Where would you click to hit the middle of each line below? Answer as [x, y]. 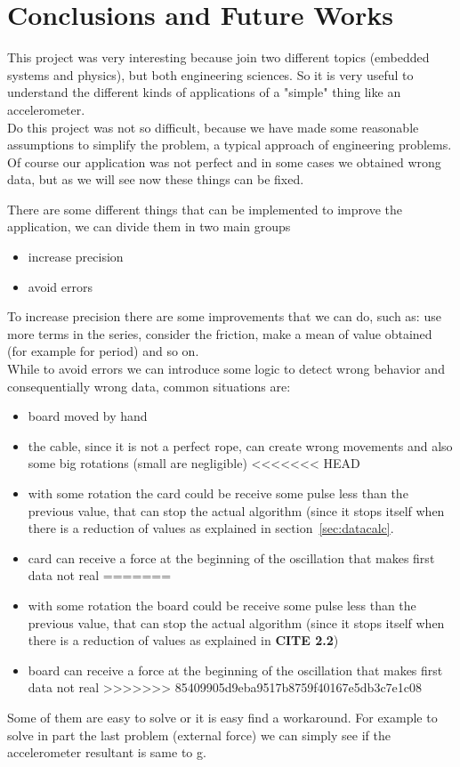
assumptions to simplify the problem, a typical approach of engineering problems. [230, 145]
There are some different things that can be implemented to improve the [205, 209]
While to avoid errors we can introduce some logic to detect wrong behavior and [226, 369]
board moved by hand [88, 416]
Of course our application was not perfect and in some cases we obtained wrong [224, 161]
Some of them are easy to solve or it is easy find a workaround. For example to [222, 717]
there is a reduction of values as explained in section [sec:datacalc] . [211, 528]
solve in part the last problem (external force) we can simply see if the [199, 735]
